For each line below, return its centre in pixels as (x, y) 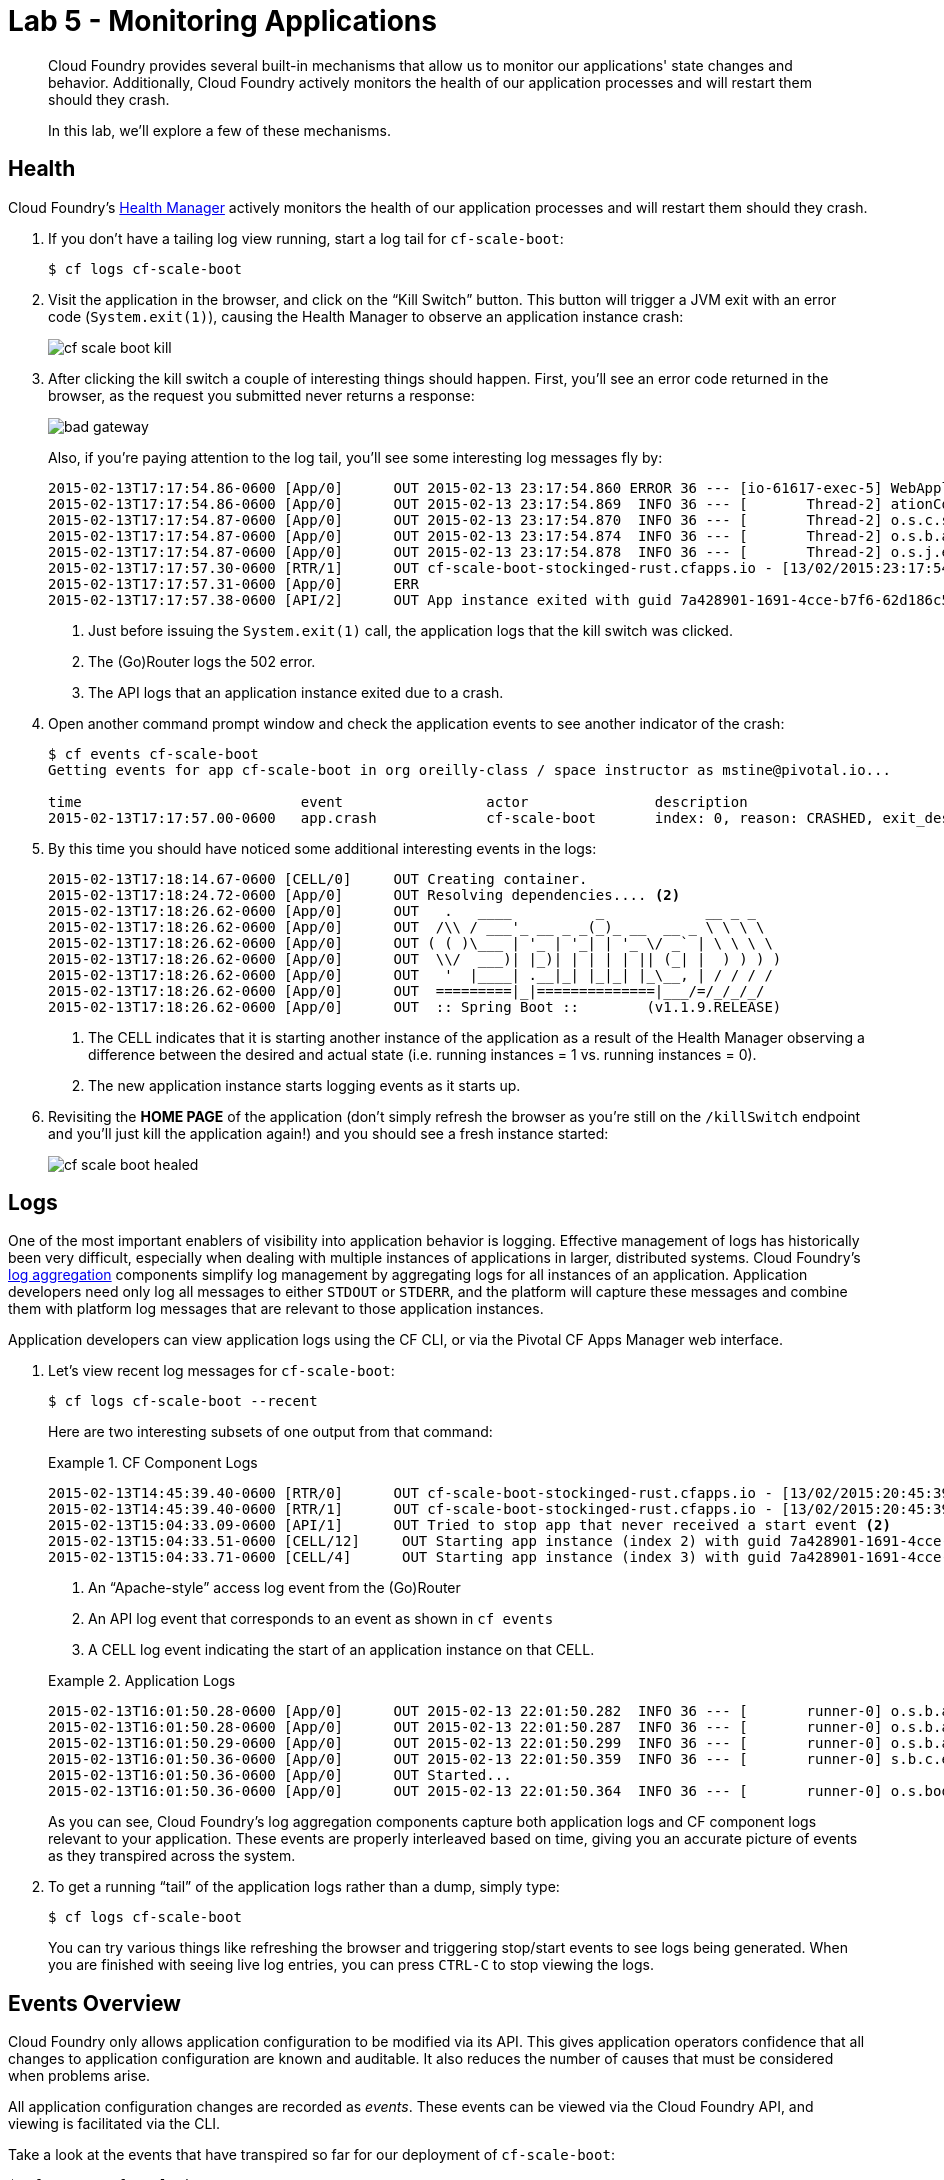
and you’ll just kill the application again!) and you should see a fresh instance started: (328, 1133)
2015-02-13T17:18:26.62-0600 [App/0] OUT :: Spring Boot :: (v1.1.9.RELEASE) (415, 1006)
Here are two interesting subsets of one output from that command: (270, 1432)
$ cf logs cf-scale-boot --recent (183, 1401)
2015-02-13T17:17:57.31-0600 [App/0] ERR (233, 583)
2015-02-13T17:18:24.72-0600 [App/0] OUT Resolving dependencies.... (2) (364, 894)
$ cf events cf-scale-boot (153, 753)
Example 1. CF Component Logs (153, 1463)
